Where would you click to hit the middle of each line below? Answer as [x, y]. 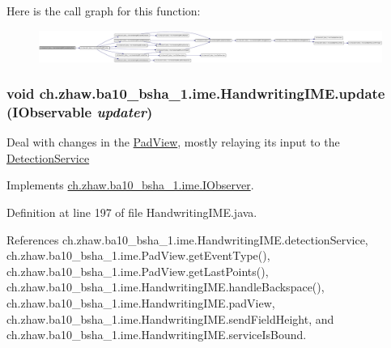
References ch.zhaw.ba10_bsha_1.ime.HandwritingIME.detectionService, [187, 239]
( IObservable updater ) [80, 111]
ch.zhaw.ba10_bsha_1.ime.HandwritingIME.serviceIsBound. [157, 335]
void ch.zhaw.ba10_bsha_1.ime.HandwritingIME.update [196, 93]
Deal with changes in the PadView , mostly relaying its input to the [173, 142]
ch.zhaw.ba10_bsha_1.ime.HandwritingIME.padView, [141, 303]
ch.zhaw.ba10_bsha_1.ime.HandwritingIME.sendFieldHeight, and [170, 318]
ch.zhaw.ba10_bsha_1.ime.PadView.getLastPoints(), [138, 271]
